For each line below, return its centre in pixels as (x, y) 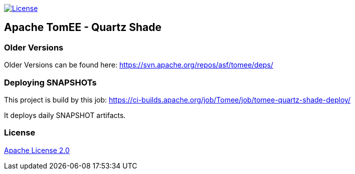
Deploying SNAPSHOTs (50, 82)
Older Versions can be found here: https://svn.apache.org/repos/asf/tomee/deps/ (139, 65)
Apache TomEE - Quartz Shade (83, 27)
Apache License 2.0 (37, 150)
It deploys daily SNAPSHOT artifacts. (65, 115)
